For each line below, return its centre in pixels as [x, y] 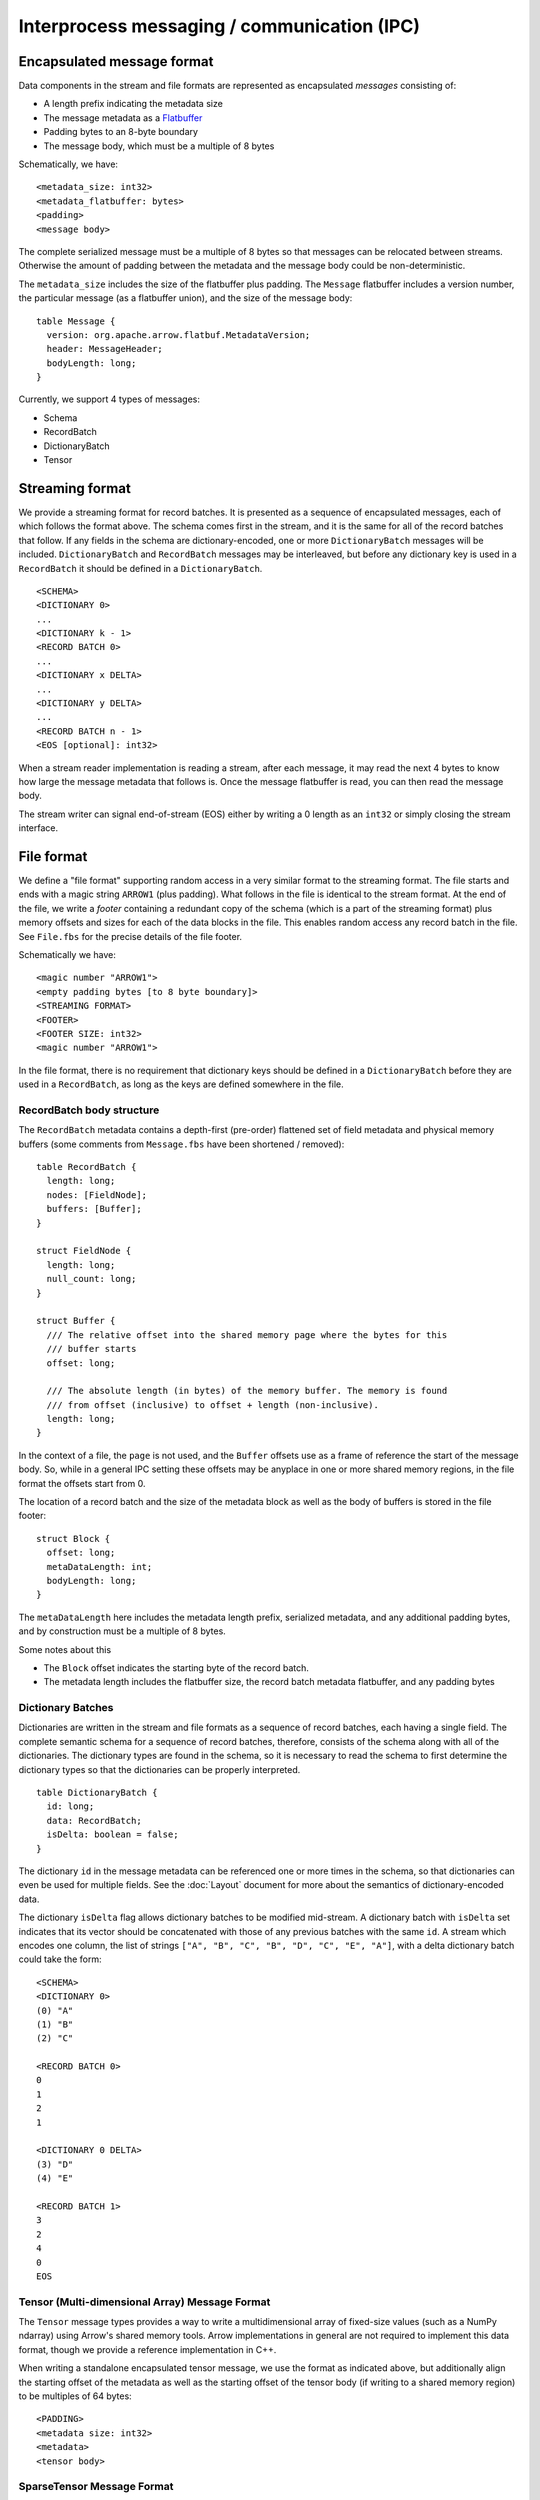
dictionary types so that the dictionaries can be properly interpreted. [159, 1769]
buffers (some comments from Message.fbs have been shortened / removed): [181, 1144]
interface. [38, 828]
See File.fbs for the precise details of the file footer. [130, 936]
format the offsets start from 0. [82, 1483]
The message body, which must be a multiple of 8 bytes [159, 146]
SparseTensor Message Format [96, 2487]
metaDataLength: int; [99, 1566]
